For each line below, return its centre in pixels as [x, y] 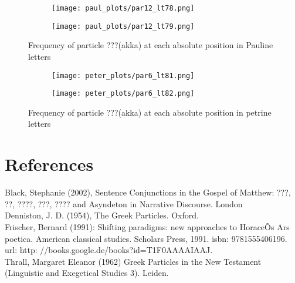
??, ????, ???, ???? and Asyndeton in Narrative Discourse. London [124, 203]
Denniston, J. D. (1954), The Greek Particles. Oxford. [102, 215]
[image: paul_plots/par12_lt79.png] [123, 26]
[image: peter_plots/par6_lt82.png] [123, 94]
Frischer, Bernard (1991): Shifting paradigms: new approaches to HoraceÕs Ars [147, 226]
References [49, 164]
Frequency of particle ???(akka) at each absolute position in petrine [150, 112]
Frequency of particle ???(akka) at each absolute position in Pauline [151, 45]
